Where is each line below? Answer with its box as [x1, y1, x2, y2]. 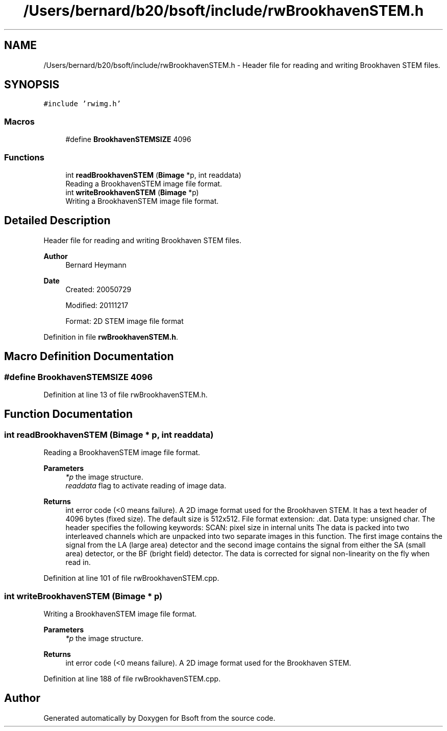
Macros [4, 116, 35, 127]
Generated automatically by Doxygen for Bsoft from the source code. [43, 713, 276, 722]
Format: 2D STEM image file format [65, 316, 184, 325]
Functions [4, 152, 44, 162]
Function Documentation [4, 408, 133, 421]
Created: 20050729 [65, 285, 132, 294]
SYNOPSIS [4, 78, 60, 91]
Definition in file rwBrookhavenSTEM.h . [43, 332, 178, 341]
